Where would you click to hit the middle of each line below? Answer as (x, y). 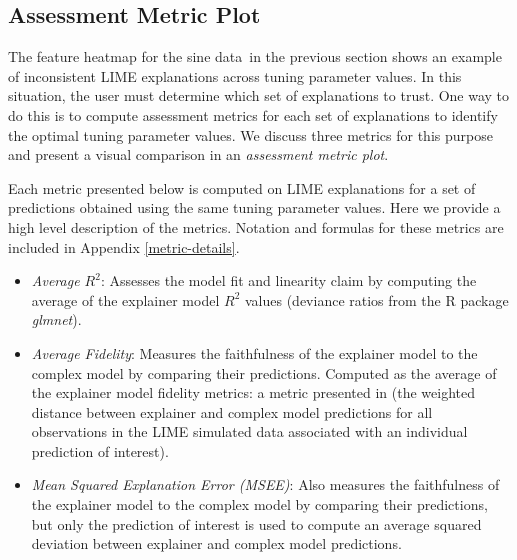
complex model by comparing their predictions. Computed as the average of (264, 372)
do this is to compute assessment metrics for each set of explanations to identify (253, 114)
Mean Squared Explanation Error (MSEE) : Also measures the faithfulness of (265, 484)
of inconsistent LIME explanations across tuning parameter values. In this (235, 75)
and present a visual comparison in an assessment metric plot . (198, 154)
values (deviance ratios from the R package (376, 299)
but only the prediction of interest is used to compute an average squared (256, 523)
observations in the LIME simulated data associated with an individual (249, 431)
